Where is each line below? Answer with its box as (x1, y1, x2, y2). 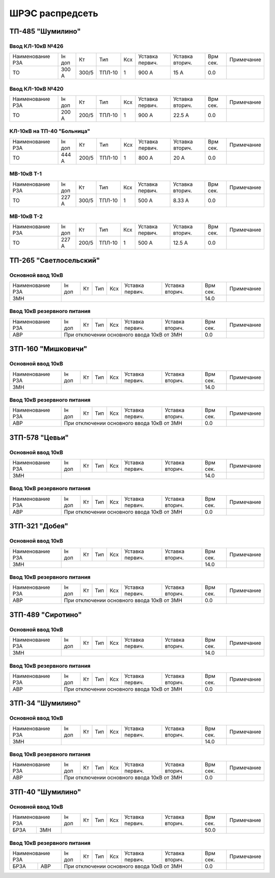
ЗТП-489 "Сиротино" (9, 610, 82, 619)
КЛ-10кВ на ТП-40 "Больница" (9, 128, 90, 135)
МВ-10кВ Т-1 (9, 171, 42, 178)
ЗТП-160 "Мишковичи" (9, 345, 88, 353)
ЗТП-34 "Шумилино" (9, 699, 81, 707)
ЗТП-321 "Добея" (9, 522, 69, 530)
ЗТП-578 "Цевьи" (9, 433, 69, 442)
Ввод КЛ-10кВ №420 (9, 85, 64, 92)
